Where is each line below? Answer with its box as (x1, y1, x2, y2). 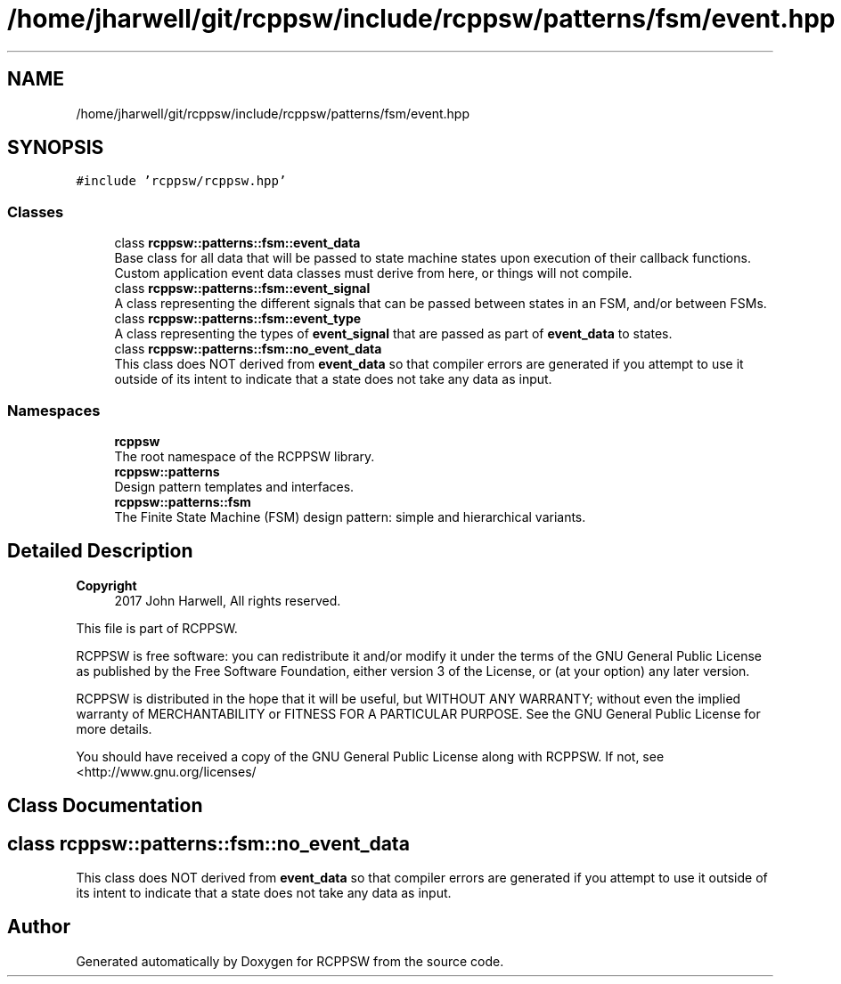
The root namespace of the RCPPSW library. (114, 448, 375, 464)
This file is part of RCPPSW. (76, 620, 238, 636)
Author (7, 915, 70, 939)
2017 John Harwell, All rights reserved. (114, 592, 341, 608)
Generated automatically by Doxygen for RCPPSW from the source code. (76, 953, 504, 969)
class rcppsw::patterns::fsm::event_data (114, 235, 361, 251)
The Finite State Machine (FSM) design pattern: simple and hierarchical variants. (114, 508, 586, 525)
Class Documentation (7, 794, 203, 817)
